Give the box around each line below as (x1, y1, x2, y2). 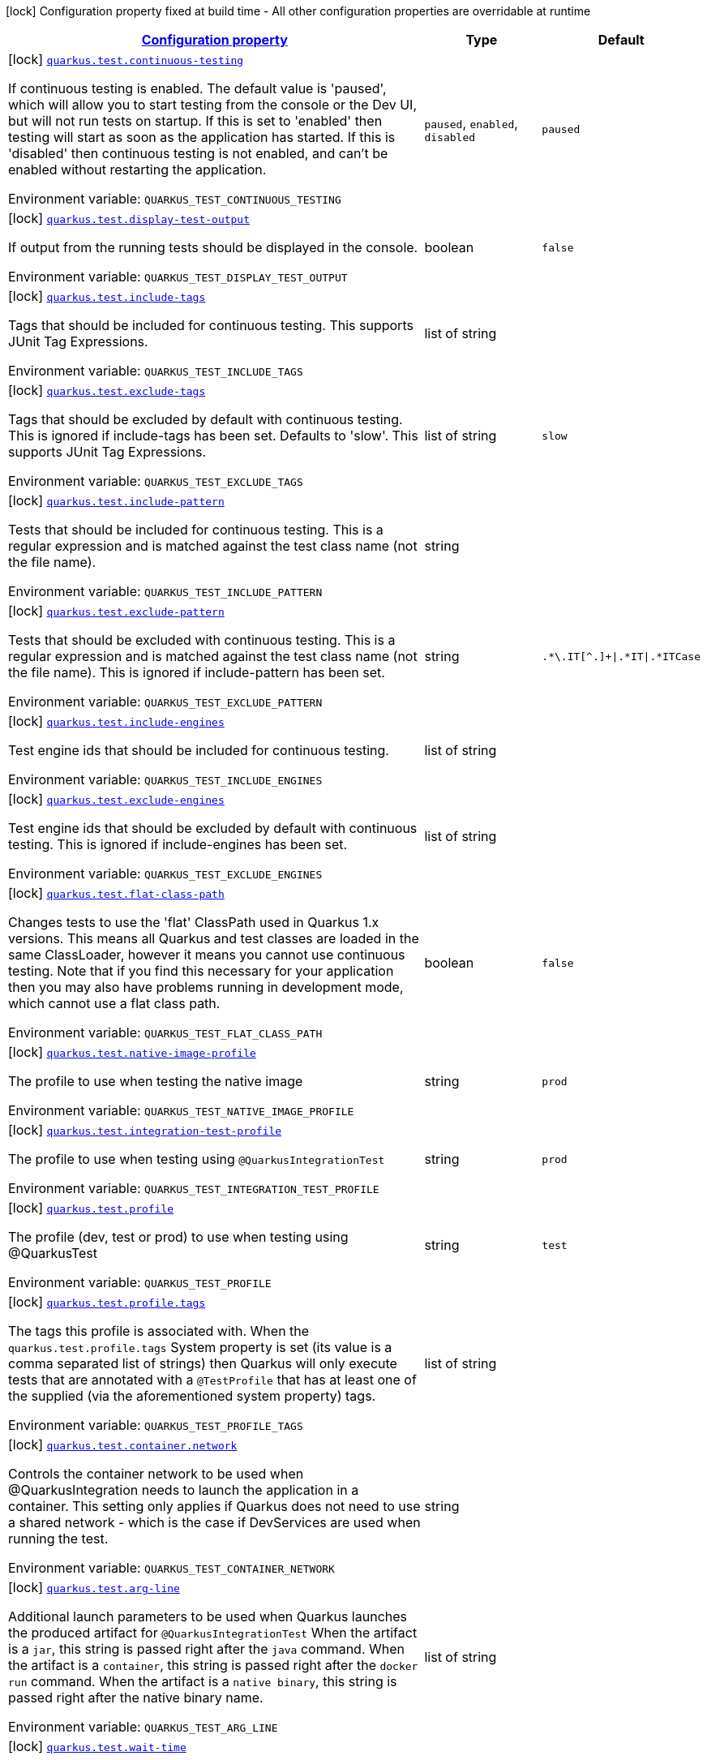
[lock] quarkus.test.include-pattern (8, 492, 225, 509)
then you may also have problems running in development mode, (8, 979, 404, 995)
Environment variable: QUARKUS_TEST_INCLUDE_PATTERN (8, 583, 323, 599)
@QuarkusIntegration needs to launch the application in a (8, 1482, 359, 1498)
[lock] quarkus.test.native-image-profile (8, 1044, 256, 1060)
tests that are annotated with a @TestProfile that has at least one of (8, 1372, 417, 1388)
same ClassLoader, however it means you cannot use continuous (8, 947, 405, 963)
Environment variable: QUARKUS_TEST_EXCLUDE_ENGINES (8, 865, 323, 882)
